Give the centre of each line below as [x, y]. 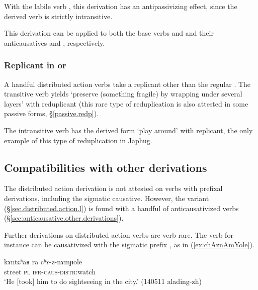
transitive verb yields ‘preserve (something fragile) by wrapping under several [123, 94]
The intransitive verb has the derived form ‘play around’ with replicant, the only [128, 130]
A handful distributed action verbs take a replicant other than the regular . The [127, 84]
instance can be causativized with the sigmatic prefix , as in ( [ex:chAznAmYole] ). [129, 245]
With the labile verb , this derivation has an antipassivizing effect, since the [121, 6]
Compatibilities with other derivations [106, 167]
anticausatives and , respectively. [55, 42]
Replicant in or [35, 65]
